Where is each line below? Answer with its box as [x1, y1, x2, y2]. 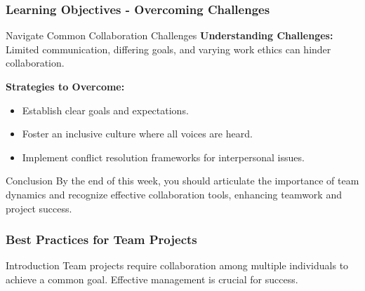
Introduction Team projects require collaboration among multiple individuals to [6, 258, 349, 273]
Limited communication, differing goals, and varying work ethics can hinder [6, 41, 331, 56]
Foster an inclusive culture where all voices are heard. [22, 126, 253, 141]
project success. [6, 201, 72, 215]
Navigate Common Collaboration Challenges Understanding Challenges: [6, 28, 333, 43]
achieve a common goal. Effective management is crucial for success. [6, 271, 298, 286]
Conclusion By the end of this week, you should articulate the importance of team [6, 173, 359, 188]
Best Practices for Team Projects [6, 231, 197, 248]
